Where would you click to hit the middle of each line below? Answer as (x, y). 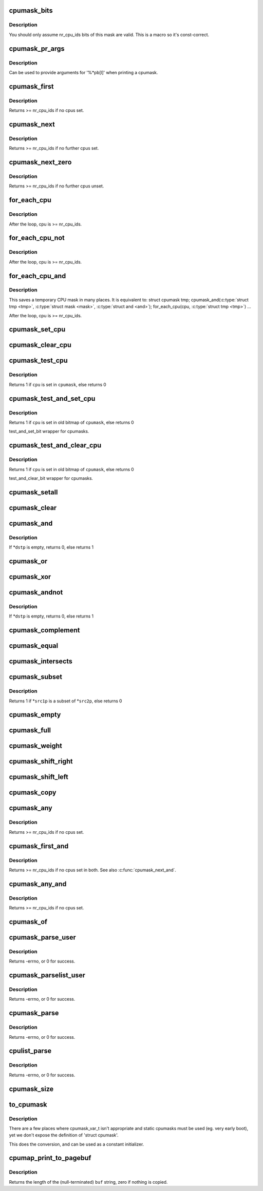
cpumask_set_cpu (37, 329)
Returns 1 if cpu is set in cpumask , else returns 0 (58, 384)
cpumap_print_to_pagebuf (50, 1158)
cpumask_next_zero (40, 162)
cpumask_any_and (38, 884)
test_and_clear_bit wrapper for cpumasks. (51, 478)
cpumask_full (30, 730)
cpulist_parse (30, 1051)
